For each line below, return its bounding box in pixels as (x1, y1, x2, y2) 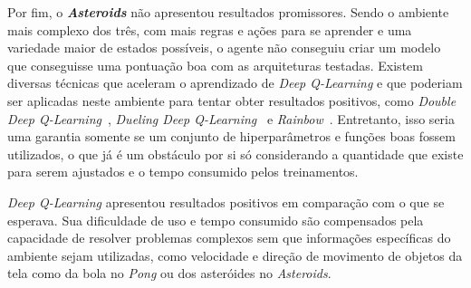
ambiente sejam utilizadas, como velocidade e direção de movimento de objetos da (7, 245, 463, 264)
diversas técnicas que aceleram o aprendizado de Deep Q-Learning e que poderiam (7, 73, 463, 92)
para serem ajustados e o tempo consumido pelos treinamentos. (7, 162, 359, 181)
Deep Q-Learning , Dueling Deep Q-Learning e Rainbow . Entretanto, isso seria (7, 109, 455, 128)
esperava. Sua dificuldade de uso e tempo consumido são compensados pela (7, 210, 424, 229)
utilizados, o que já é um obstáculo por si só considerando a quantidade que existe (7, 144, 464, 163)
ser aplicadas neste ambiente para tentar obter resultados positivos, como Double (7, 91, 457, 110)
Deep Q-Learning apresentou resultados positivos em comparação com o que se (7, 192, 445, 211)
